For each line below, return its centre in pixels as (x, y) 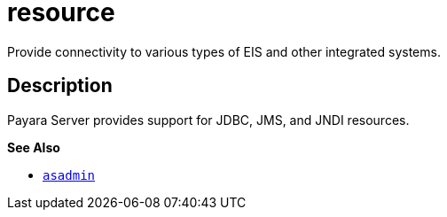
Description (60, 86)
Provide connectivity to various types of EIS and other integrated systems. (224, 51)
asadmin (69, 175)
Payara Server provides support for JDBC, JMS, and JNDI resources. (208, 120)
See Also (34, 147)
